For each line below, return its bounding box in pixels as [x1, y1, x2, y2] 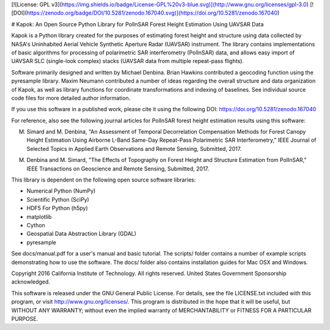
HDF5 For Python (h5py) [26, 205, 88, 212]
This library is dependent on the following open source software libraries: [11, 176, 196, 183]
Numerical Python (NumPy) [26, 187, 96, 195]
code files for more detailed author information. [11, 94, 131, 101]
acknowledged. [11, 278, 50, 285]
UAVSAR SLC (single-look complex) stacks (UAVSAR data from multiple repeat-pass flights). [11, 57, 244, 65]
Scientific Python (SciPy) [26, 196, 90, 203]
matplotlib [26, 213, 52, 220]
